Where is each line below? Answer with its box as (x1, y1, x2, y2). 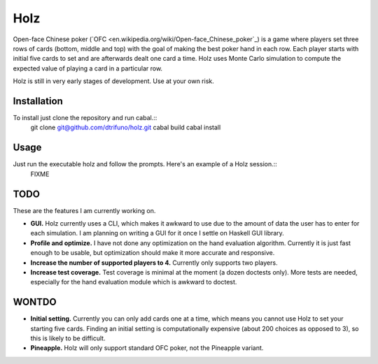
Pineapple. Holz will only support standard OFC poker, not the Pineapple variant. (30, 344, 264, 352)
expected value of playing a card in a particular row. (13, 64, 163, 73)
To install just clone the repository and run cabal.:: (13, 114, 157, 122)
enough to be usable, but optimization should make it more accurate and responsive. (30, 249, 275, 257)
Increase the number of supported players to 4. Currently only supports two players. (30, 259, 278, 267)
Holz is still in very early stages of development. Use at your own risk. (13, 77, 215, 85)
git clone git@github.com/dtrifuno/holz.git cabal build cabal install (30, 123, 221, 132)
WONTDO (13, 296, 57, 308)
